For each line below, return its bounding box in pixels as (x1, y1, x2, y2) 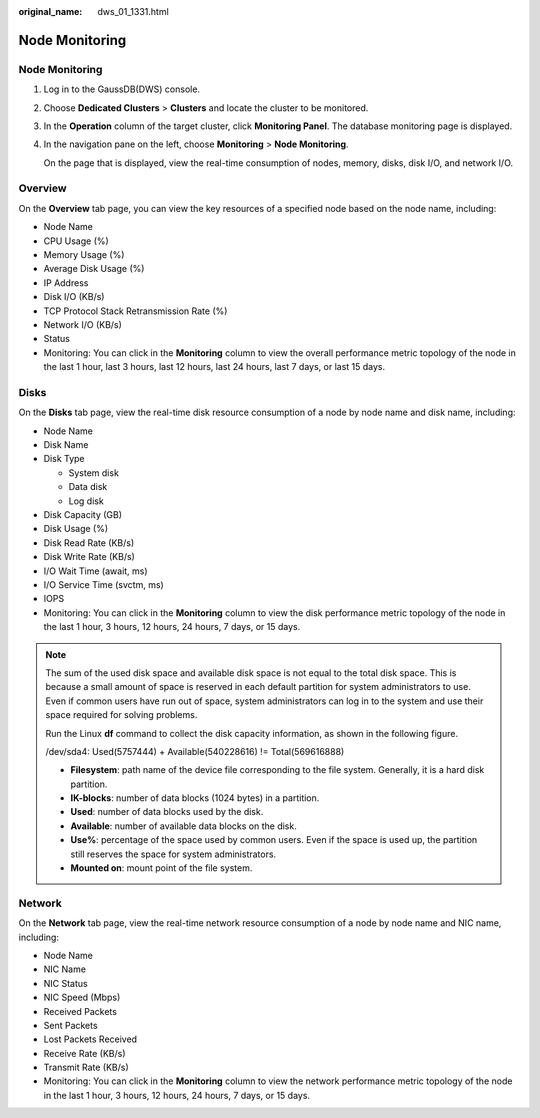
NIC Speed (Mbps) (43, 991, 121, 1004)
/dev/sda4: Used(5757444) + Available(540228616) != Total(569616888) (45, 745, 345, 757)
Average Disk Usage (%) (43, 263, 145, 275)
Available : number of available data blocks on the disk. (70, 820, 297, 832)
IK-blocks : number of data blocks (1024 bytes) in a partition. (70, 792, 320, 804)
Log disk (68, 495, 104, 507)
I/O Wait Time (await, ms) (43, 565, 149, 577)
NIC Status (43, 977, 89, 989)
